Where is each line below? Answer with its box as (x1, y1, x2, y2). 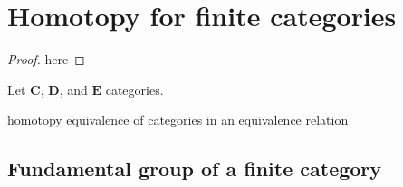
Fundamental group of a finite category (7, 154, 382, 182)
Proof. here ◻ (7, 50, 85, 69)
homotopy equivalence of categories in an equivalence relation (7, 110, 349, 129)
